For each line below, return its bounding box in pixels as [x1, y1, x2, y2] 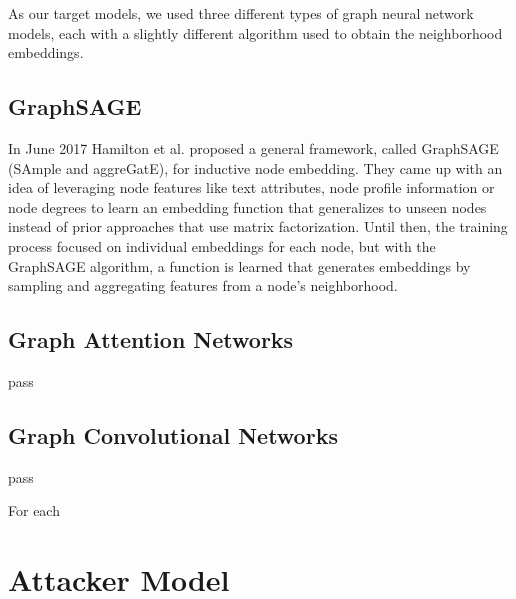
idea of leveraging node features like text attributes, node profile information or [8, 177, 495, 198]
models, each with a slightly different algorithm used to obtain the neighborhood [8, 22, 503, 43]
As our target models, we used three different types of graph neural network [8, 3, 474, 23]
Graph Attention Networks [8, 324, 294, 355]
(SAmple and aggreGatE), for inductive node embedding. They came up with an [8, 157, 503, 178]
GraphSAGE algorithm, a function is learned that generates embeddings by [8, 255, 471, 276]
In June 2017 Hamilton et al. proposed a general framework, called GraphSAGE [8, 137, 499, 158]
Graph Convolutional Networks [8, 419, 338, 450]
